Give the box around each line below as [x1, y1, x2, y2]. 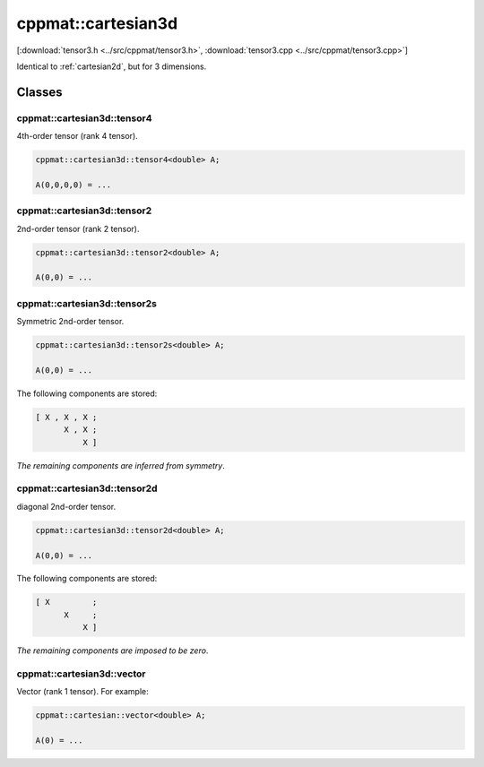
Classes [16, 84, 63, 99]
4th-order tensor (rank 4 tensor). [16, 131, 138, 142]
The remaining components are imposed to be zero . [16, 645, 209, 656]
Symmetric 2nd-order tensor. [16, 316, 125, 327]
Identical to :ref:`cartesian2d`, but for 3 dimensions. [16, 61, 207, 72]
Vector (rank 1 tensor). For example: [16, 686, 150, 697]
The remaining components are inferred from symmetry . [16, 460, 226, 470]
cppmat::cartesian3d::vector [16, 668, 146, 680]
